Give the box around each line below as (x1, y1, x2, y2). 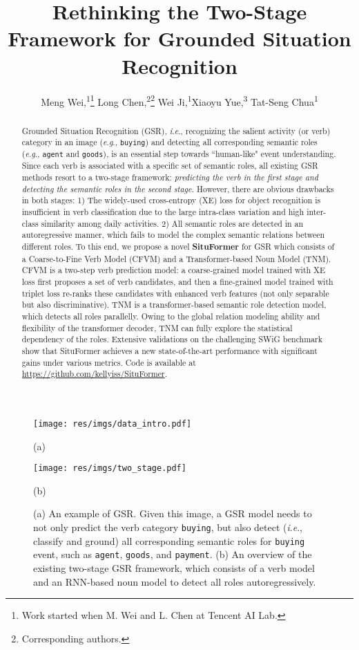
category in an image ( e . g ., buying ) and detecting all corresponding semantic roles (21, 136, 318, 148)
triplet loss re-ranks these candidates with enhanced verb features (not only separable (21, 287, 329, 299)
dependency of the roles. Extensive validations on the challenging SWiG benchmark (21, 333, 323, 345)
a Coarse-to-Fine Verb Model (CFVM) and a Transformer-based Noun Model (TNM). (21, 252, 331, 264)
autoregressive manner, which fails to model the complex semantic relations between (21, 229, 325, 241)
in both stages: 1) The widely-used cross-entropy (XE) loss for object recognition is (21, 194, 321, 206)
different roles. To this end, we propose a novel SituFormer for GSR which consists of (21, 241, 335, 253)
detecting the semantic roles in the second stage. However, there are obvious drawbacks (21, 183, 334, 194)
